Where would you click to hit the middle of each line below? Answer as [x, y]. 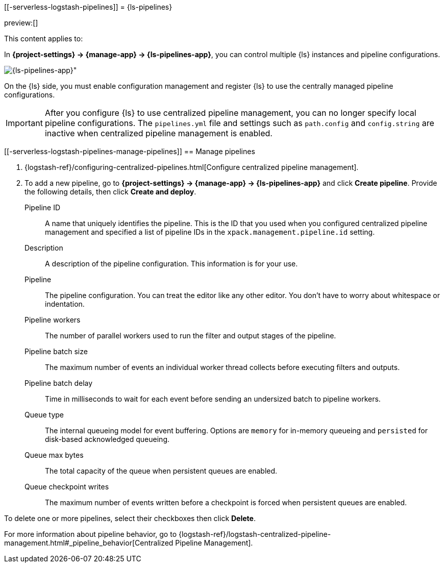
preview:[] [21, 23]
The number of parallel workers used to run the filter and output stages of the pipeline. [191, 336]
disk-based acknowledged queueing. [107, 439]
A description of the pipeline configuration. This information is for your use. [171, 264]
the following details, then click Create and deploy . [110, 192]
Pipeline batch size [56, 351]
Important [24, 123]
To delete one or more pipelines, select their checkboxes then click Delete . [130, 518]
